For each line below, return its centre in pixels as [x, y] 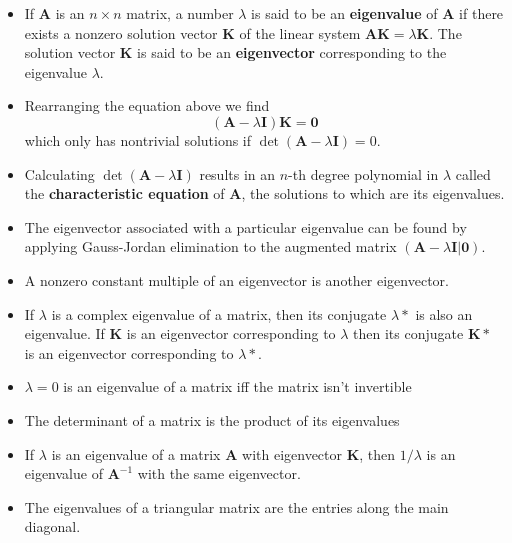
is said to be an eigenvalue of [344, 13]
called [473, 173]
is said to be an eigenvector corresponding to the [292, 52]
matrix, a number [180, 13]
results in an [237, 173]
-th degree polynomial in [363, 173]
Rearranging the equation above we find [147, 105]
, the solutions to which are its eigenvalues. [373, 193]
